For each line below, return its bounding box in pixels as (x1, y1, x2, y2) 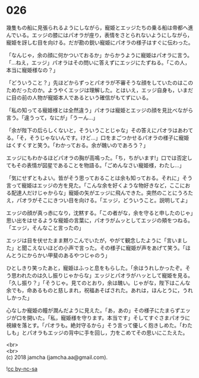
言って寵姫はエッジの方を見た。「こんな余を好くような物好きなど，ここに (6, 182, 185, 189)
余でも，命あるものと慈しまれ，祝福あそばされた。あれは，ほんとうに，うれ (6, 286, 193, 293)
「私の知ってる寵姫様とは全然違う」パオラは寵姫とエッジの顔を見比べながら (6, 107, 194, 114)
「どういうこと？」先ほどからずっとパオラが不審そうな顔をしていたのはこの (6, 79, 194, 86)
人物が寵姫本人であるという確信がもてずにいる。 (31, 93, 152, 101)
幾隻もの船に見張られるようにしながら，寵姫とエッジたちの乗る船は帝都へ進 (6, 24, 194, 31)
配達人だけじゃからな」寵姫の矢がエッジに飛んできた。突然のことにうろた (11, 189, 194, 196)
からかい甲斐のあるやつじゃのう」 (26, 251, 110, 259)
